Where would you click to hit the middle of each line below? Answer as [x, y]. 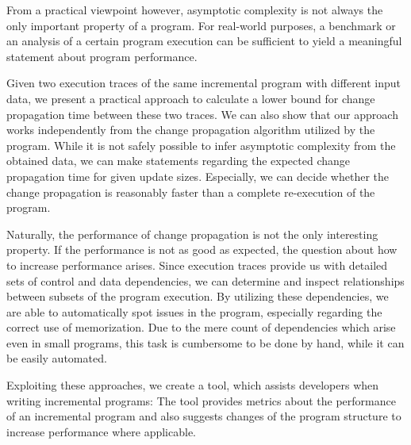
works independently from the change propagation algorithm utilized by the [191, 130]
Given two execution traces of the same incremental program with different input [204, 83]
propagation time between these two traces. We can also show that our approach [202, 114]
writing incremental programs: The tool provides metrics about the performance [201, 400]
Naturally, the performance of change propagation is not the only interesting [192, 234]
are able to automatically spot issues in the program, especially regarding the [194, 311]
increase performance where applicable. [102, 431]
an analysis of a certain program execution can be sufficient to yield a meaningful [204, 41]
